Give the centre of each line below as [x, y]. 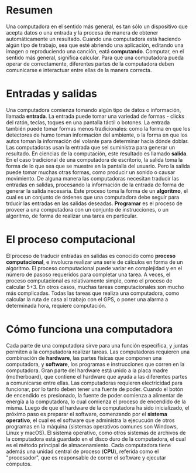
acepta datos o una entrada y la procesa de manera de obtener [82, 32]
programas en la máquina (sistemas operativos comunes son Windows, [92, 426]
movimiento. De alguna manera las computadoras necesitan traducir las [93, 178]
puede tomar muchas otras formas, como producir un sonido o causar [91, 172]
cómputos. [19, 464]
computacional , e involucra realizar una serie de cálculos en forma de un [94, 262]
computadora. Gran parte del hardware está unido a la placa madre [87, 370]
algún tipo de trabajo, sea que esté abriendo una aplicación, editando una [95, 45]
